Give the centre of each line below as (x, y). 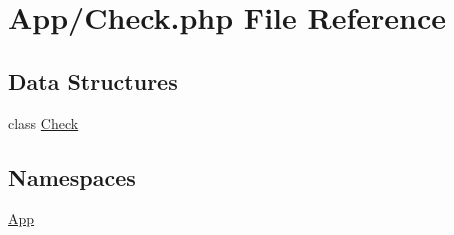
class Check (43, 122)
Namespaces (72, 176)
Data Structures (93, 80)
